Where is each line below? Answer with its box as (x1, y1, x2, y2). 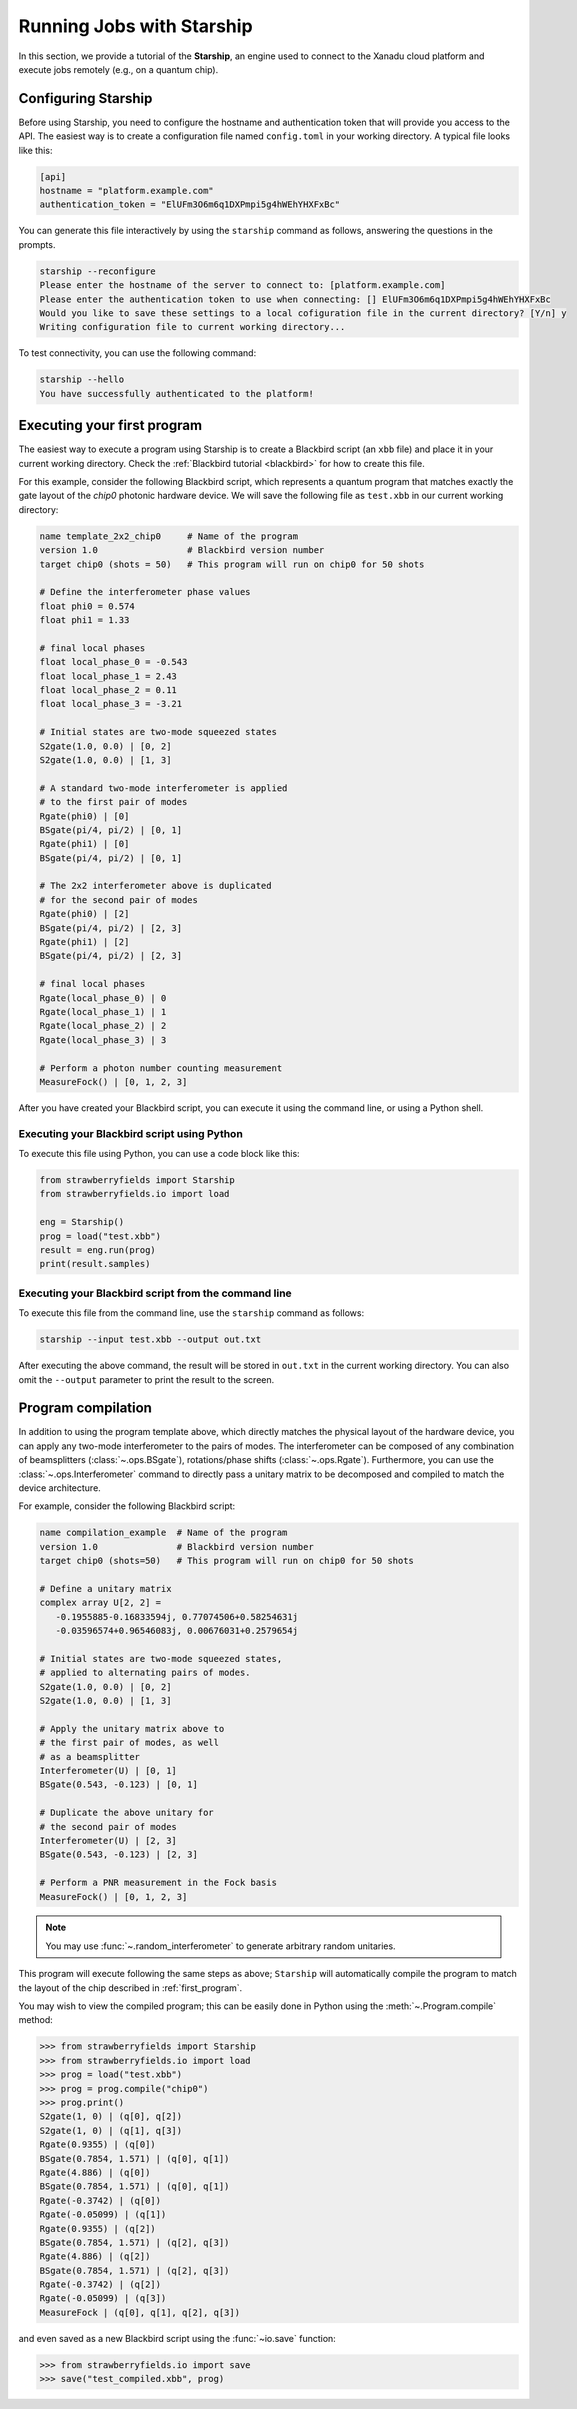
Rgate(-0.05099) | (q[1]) (39, 2209, 167, 2220)
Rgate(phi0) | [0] (39, 810, 130, 822)
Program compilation (18, 1400, 152, 1417)
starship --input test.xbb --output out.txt (39, 1334, 262, 1345)
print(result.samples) (39, 1258, 151, 1270)
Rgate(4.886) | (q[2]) (39, 2251, 151, 2262)
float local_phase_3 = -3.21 (39, 698, 183, 710)
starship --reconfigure (39, 265, 157, 277)
